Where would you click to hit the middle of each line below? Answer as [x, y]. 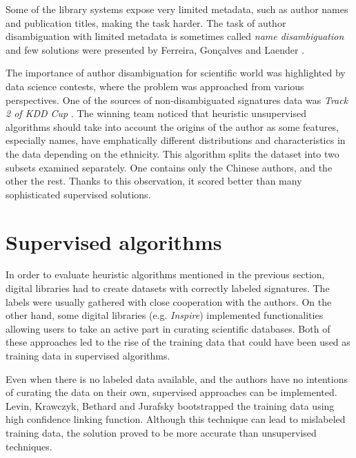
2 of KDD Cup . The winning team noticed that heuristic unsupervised [156, 113]
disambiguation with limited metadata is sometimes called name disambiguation [175, 36]
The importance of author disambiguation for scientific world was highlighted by [176, 73]
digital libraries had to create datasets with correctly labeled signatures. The [168, 288]
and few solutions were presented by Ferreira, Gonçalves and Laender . [155, 49]
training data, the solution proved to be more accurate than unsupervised [161, 432]
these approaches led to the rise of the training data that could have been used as [178, 342]
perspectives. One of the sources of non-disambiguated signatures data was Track [177, 100]
